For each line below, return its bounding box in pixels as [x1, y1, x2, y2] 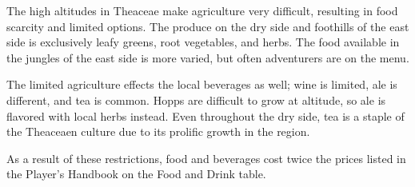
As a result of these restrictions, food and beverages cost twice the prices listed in [6, 149, 406, 166]
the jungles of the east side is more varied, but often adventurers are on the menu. [6, 49, 409, 66]
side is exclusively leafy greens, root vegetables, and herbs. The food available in [6, 34, 400, 50]
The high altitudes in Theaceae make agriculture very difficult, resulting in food [6, 2, 398, 18]
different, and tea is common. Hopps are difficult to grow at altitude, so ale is [6, 91, 386, 108]
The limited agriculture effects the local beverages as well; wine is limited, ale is [6, 76, 397, 93]
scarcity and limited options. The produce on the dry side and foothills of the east [6, 18, 409, 34]
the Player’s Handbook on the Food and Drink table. [6, 165, 266, 182]
